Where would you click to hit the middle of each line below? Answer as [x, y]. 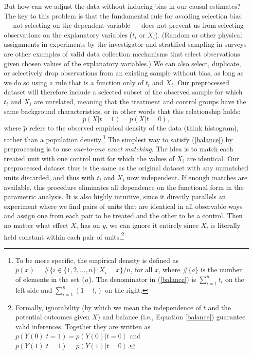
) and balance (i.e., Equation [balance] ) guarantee [172, 317]
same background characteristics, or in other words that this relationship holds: [122, 111]
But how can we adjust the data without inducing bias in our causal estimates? [122, 6]
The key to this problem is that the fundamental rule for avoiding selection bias [123, 15]
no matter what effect [36, 225]
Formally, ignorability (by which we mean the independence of [108, 307]
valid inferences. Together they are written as [83, 326]
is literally [226, 225]
